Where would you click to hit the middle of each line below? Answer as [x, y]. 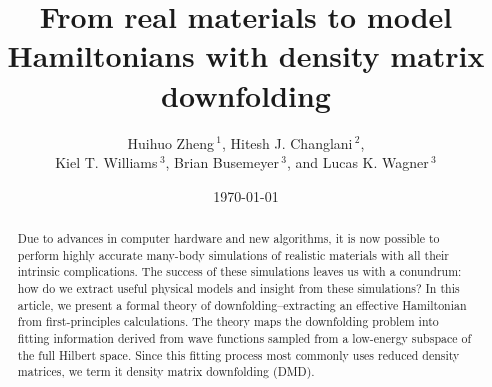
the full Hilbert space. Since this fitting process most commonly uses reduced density [238, 354]
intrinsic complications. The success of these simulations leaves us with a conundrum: [239, 271]
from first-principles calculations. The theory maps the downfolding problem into [228, 321]
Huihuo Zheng [170, 142]
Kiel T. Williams [106, 162]
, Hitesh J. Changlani [287, 142]
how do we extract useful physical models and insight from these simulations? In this [238, 288]
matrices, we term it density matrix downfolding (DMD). [166, 371]
